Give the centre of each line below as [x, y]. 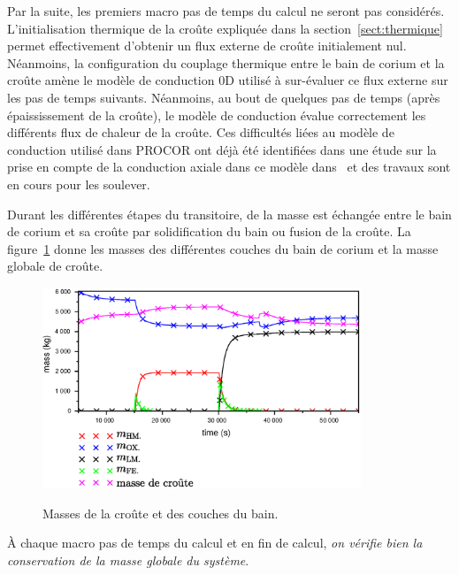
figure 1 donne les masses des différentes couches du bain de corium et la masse [223, 248]
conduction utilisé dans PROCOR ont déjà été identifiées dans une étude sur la [222, 149]
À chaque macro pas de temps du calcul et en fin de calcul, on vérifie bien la [215, 543]
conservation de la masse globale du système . [128, 560]
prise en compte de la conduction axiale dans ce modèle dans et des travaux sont [229, 167]
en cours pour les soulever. [79, 184]
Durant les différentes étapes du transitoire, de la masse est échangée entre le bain [229, 214]
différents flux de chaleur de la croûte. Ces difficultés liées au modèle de [201, 132]
